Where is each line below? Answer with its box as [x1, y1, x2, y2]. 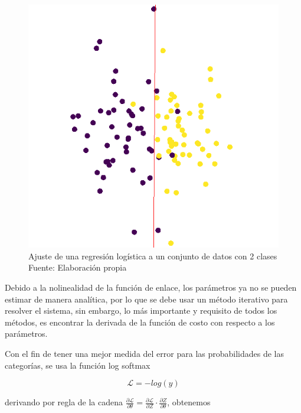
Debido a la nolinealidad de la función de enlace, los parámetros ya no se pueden [5, 281, 297, 294]
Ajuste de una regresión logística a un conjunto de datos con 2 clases [28, 249, 277, 262]
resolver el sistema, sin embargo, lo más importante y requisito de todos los [5, 304, 277, 317]
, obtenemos [167, 396, 211, 408]
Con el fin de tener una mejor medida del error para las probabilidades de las [5, 347, 284, 359]
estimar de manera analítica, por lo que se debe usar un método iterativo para [5, 292, 288, 305]
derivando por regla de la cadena [5, 396, 123, 408]
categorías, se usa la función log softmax [5, 359, 150, 371]
